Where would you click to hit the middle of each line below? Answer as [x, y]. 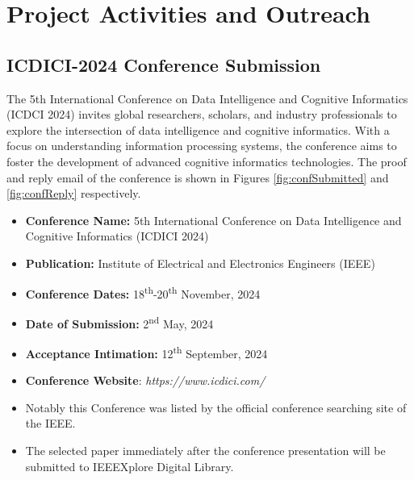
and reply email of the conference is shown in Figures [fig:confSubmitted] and [198, 177]
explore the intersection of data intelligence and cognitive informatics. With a [198, 129]
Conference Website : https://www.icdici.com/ [145, 380]
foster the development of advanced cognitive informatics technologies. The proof [207, 161]
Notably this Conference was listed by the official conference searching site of [216, 407]
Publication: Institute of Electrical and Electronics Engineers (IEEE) [200, 263]
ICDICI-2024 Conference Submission [164, 64]
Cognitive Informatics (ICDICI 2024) [117, 236]
